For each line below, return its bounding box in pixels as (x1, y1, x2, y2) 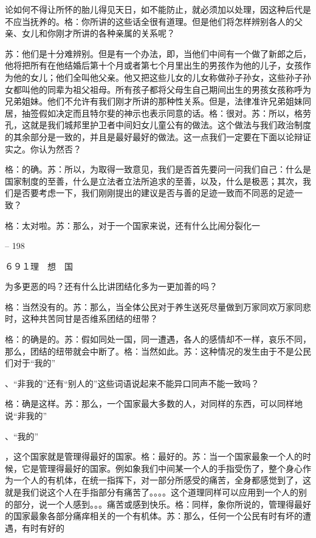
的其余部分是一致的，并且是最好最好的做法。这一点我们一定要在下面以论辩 (5, 130, 303, 143)
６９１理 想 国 (5, 259, 73, 272)
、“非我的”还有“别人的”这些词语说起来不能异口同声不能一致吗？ (5, 376, 259, 389)
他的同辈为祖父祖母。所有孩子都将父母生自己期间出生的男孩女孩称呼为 (30, 83, 311, 95)
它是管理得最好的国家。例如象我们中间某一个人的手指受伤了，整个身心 (21, 461, 303, 474)
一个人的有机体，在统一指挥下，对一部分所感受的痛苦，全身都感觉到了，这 (13, 474, 311, 486)
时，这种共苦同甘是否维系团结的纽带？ (5, 312, 158, 325)
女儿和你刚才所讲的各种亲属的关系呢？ (21, 27, 175, 39)
